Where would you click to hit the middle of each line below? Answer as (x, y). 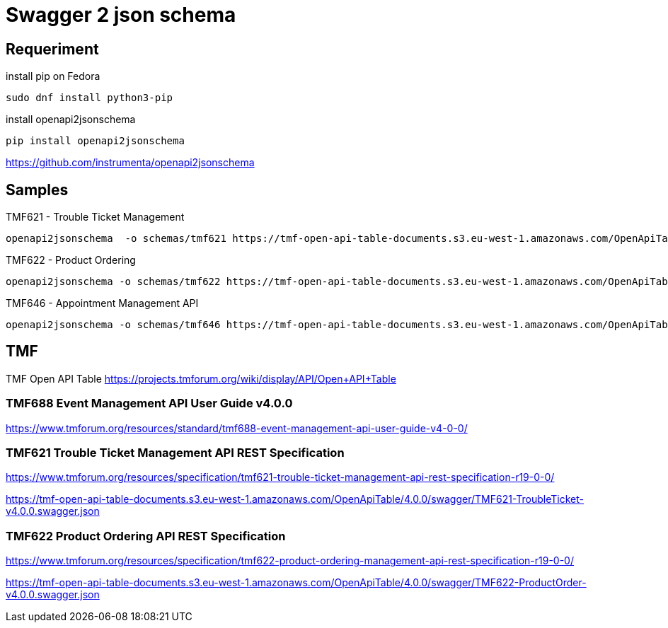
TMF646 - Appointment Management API (102, 303)
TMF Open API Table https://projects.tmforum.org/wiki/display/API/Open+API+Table (201, 378)
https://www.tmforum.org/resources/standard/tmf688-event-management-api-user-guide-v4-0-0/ (237, 428)
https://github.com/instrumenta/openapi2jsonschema (130, 163)
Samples (37, 190)
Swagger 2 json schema (121, 15)
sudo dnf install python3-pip (90, 98)
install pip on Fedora (53, 76)
